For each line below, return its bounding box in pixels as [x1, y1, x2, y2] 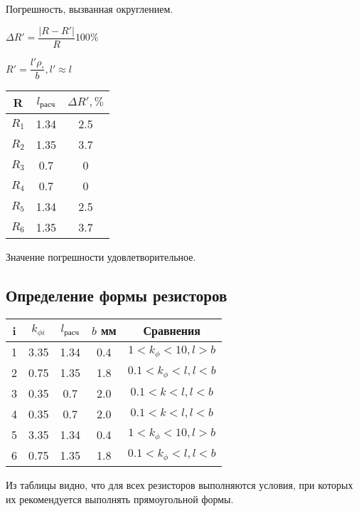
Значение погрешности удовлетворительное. [6, 249, 196, 264]
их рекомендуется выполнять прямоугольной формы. [6, 491, 234, 506]
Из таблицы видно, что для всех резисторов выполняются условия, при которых [6, 478, 353, 492]
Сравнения [143, 322, 200, 339]
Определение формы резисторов [6, 284, 227, 306]
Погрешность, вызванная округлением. [6, 1, 173, 16]
